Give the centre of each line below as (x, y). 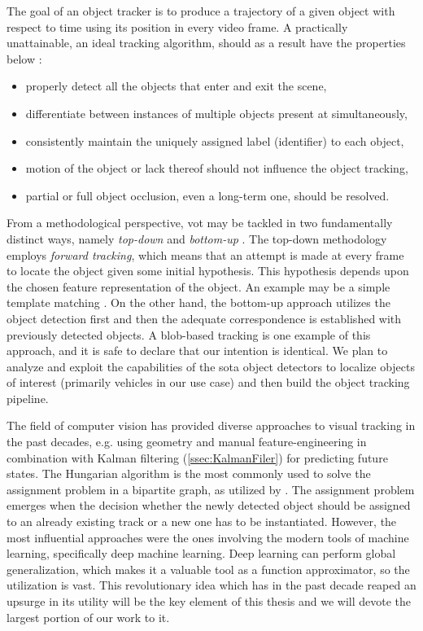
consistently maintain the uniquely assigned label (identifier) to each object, (215, 140)
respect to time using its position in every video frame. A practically (177, 26)
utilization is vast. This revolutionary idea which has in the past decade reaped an (211, 585)
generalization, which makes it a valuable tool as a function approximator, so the (208, 569)
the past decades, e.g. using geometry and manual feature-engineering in (187, 442)
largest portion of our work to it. (88, 617)
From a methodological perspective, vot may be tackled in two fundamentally (200, 223)
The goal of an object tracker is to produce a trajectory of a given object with (201, 11)
